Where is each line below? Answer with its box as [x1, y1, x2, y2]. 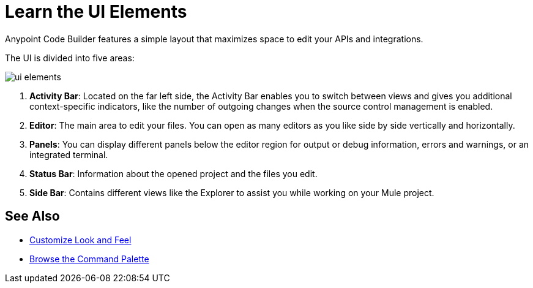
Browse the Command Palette [29, 253, 149, 264]
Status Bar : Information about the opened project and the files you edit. [29, 168, 318, 179]
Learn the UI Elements [5, 1, 187, 22]
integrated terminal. [29, 149, 108, 160]
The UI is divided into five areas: [5, 52, 135, 63]
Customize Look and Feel [29, 234, 132, 245]
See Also [5, 208, 60, 224]
